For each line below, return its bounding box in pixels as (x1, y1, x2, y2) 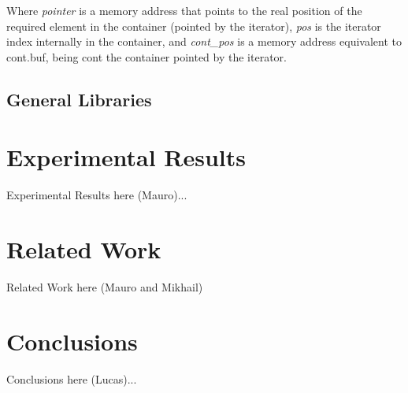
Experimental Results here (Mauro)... (6, 187, 187, 203)
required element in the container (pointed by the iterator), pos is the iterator (6, 17, 381, 34)
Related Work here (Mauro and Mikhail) (6, 279, 203, 295)
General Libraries (6, 87, 152, 111)
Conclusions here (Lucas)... (6, 370, 137, 387)
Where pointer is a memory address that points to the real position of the (6, 2, 362, 18)
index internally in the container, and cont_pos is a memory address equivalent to (6, 33, 402, 50)
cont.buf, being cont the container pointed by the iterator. (6, 48, 287, 65)
